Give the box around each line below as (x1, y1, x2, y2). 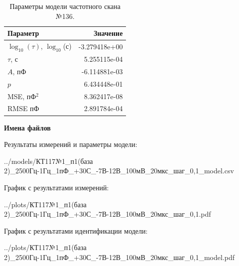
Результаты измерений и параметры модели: (4, 139, 137, 149)
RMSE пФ (7, 103, 39, 114)
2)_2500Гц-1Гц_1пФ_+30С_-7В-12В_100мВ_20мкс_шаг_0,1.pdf (4, 209, 211, 219)
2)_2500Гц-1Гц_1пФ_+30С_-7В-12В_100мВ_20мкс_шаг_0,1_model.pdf (4, 252, 235, 262)
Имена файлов (4, 122, 51, 133)
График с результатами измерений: (4, 182, 109, 192)
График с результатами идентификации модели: (4, 225, 148, 236)
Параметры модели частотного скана (9, 1, 120, 11)
